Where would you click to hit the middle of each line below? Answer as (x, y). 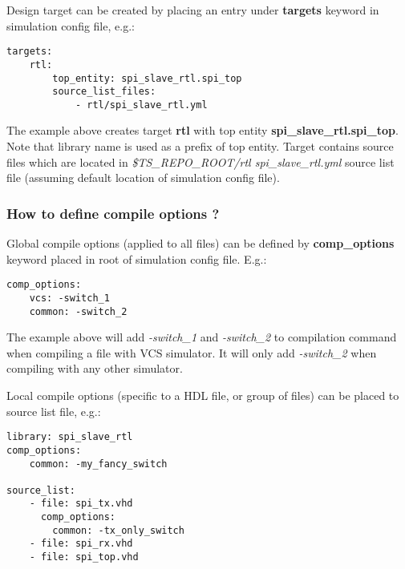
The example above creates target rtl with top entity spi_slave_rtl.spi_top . (202, 130)
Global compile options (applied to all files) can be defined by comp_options (200, 243)
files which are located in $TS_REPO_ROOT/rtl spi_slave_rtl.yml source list (200, 161)
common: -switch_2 (78, 311)
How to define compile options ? (113, 213)
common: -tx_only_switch (118, 530)
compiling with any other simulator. (95, 368)
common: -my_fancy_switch (98, 464)
